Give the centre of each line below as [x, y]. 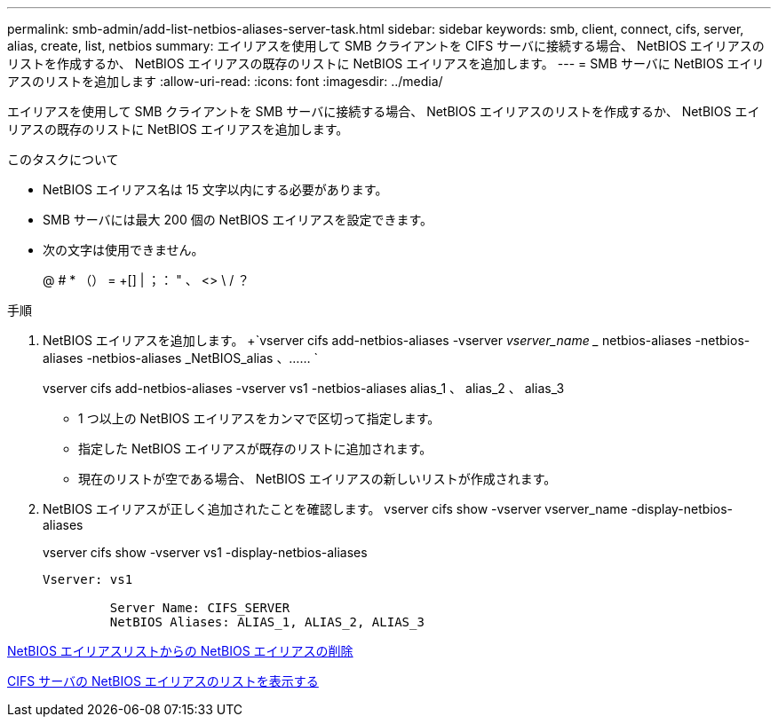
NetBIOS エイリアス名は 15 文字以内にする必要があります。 [215, 189]
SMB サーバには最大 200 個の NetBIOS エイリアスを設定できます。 [238, 220]
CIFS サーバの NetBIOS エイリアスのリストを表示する [163, 681]
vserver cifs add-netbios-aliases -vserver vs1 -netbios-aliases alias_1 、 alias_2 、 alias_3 [304, 388]
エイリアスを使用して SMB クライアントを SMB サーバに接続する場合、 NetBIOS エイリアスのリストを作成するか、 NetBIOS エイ [384, 111]
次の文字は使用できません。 [123, 250]
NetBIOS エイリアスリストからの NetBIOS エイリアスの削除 [180, 651]
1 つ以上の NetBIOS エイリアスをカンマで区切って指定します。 [259, 418]
